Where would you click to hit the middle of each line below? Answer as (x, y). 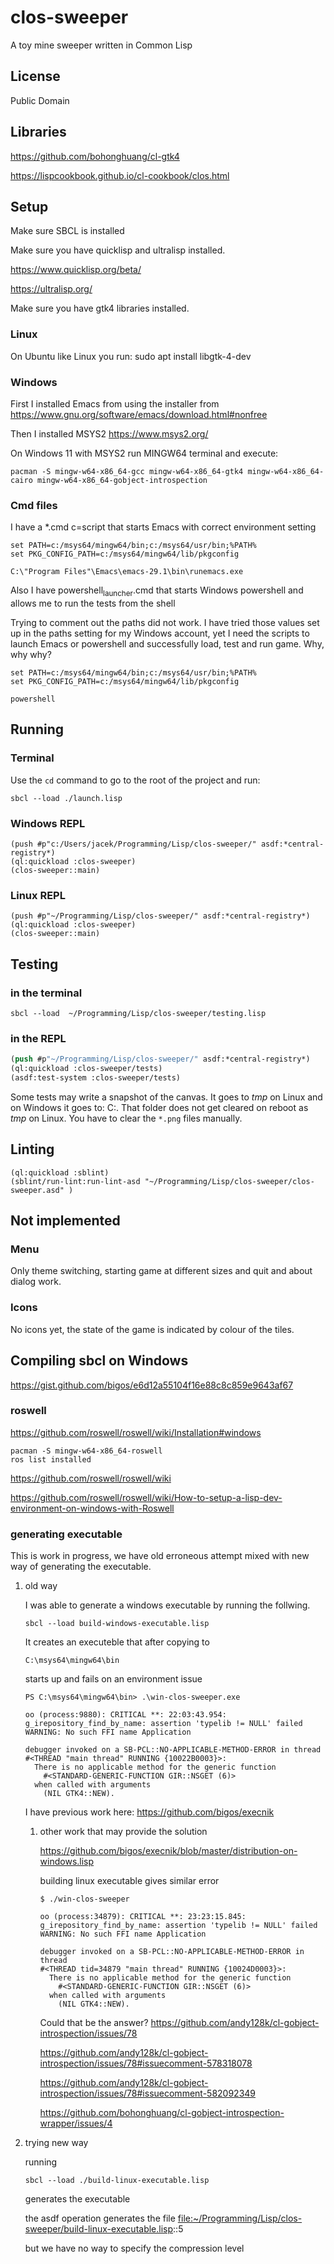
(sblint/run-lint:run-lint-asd (75, 1181)
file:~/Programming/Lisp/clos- (240, 2218)
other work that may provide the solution (123, 1832)
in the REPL (38, 1038)
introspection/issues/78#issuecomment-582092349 (148, 2093)
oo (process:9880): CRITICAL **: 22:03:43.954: (125, 1715)
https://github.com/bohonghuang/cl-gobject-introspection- (162, 2113)
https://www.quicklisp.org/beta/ (76, 270)
